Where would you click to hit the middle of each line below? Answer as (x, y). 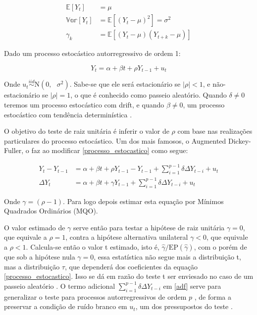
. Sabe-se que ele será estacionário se (125, 84)
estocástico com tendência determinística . (68, 114)
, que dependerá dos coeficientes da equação (131, 266)
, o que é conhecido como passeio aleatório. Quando (149, 95)
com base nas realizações (215, 131)
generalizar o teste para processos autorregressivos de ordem (95, 296)
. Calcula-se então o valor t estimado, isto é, (93, 246)
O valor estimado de (35, 227)
